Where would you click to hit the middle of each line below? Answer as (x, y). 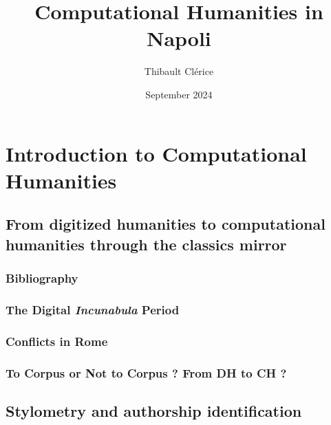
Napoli (179, 38)
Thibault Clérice (179, 71)
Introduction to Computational (156, 153)
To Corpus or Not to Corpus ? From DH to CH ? (146, 372)
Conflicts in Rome (57, 341)
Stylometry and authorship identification (154, 410)
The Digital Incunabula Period (93, 309)
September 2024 (179, 94)
